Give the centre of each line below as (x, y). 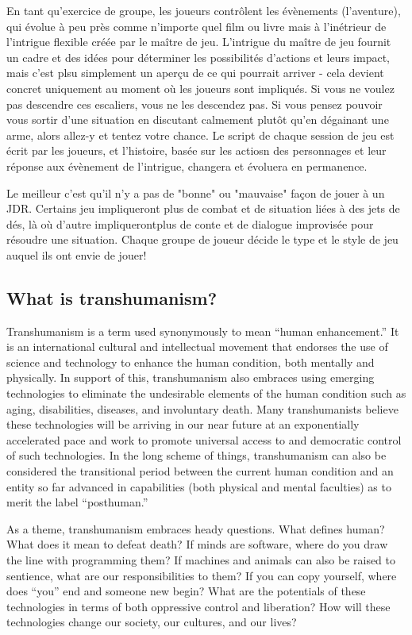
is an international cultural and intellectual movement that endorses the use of (197, 346)
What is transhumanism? (112, 297)
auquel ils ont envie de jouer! (77, 254)
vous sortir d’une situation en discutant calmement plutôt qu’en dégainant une (198, 119)
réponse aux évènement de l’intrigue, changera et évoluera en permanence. (187, 165)
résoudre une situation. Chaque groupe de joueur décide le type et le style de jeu (202, 239)
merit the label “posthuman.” (77, 502)
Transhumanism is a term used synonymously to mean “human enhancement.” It (203, 331)
